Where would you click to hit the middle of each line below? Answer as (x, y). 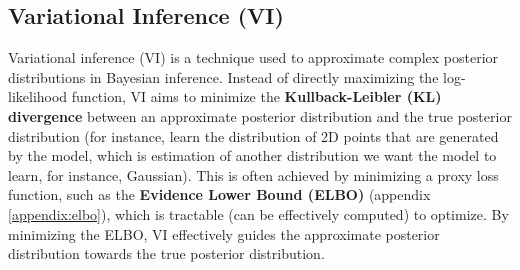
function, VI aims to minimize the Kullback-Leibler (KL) (256, 96)
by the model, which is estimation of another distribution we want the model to (252, 155)
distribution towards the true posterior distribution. (166, 253)
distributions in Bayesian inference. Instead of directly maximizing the (223, 76)
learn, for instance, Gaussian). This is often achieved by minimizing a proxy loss (253, 174)
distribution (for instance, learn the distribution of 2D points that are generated (253, 135)
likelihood (38, 96)
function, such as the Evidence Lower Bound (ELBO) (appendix (219, 194)
